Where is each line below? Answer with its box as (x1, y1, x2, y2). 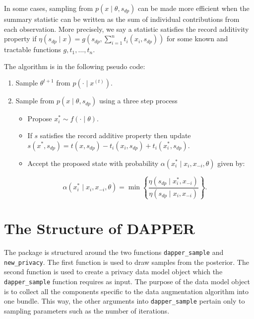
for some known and (166, 33, 228, 44)
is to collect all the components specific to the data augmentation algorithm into (4, 286, 249, 296)
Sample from (15, 95, 55, 106)
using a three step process (99, 95, 178, 106)
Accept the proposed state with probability (27, 158, 159, 168)
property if (4, 33, 37, 44)
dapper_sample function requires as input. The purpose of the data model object (4, 276, 250, 286)
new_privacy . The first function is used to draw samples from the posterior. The (4, 256, 249, 267)
